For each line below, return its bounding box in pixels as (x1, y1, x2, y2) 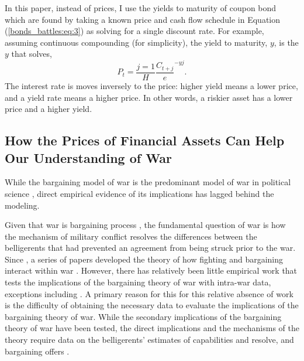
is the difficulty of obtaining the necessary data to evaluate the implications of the (5, 299, 299, 311)
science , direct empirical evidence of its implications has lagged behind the (5, 187, 274, 199)
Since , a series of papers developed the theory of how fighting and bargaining (5, 253, 284, 265)
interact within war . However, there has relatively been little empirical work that (5, 264, 298, 277)
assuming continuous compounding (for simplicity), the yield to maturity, (5, 36, 268, 48)
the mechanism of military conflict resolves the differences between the (5, 230, 257, 242)
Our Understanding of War (5, 148, 172, 166)
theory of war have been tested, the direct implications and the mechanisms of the (5, 322, 299, 334)
